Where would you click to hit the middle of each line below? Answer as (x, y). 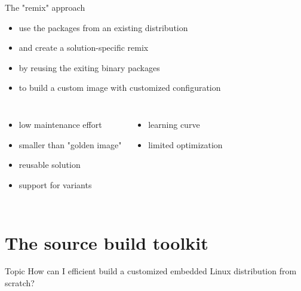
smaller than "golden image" (70, 144)
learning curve (174, 124)
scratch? (20, 283)
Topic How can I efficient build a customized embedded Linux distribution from (151, 271)
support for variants (55, 184)
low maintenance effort (60, 124)
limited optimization (185, 144)
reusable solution (50, 165)
